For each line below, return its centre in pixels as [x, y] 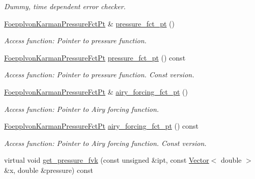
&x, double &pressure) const [49, 170]
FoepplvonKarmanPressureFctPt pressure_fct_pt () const [95, 57]
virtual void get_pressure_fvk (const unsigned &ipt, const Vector [107, 160]
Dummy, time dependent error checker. [65, 6]
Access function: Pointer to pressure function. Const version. [99, 74]
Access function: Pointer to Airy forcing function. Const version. [105, 143]
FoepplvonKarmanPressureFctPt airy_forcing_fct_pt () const [102, 126]
